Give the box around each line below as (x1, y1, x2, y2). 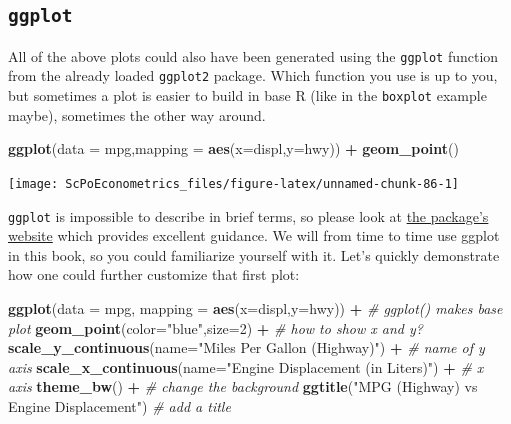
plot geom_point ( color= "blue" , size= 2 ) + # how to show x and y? (8, 317, 423, 338)
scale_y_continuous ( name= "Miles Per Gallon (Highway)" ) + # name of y (8, 337, 485, 358)
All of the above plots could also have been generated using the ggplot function (8, 45, 499, 66)
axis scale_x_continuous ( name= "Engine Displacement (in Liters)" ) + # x (8, 356, 484, 377)
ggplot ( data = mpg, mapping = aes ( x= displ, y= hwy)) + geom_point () (8, 138, 459, 159)
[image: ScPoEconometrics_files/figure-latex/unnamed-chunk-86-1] (8, 176, 460, 191)
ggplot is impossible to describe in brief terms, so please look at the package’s (8, 205, 489, 226)
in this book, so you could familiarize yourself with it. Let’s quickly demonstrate (8, 244, 500, 265)
